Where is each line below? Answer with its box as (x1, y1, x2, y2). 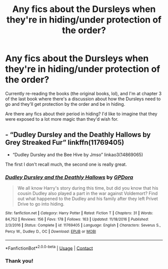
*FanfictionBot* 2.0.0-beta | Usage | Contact (5, 244, 93, 251)
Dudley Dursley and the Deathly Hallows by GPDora (5, 174, 133, 181)
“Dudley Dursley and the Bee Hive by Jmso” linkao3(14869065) (12, 151, 143, 158)
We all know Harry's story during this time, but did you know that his (17, 185, 158, 191)
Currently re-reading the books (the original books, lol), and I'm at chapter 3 (5, 90, 161, 96)
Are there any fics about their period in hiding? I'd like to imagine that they (5, 111, 157, 117)
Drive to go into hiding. (17, 201, 65, 207)
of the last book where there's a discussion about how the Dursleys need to (5, 96, 161, 102)
